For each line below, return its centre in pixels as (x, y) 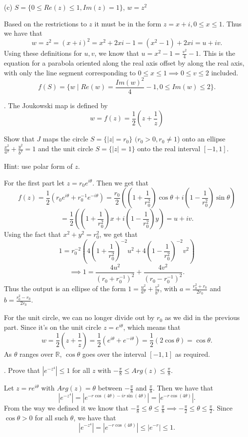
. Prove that (22, 370)
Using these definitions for (43, 53)
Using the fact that (32, 234)
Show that (19, 139)
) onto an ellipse (201, 139)
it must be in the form (128, 23)
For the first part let (34, 182)
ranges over (36, 354)
